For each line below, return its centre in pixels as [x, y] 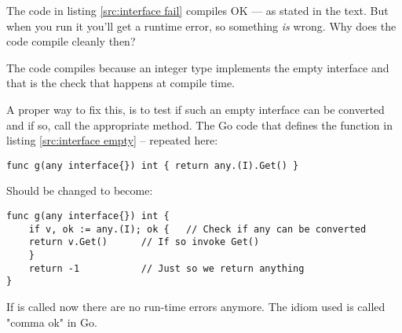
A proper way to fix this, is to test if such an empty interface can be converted [196, 109]
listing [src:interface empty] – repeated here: [112, 140]
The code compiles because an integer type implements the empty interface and [198, 67]
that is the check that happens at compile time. [121, 83]
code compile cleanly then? [71, 41]
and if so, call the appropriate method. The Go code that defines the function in [199, 124]
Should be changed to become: [80, 190]
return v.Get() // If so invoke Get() [144, 242]
